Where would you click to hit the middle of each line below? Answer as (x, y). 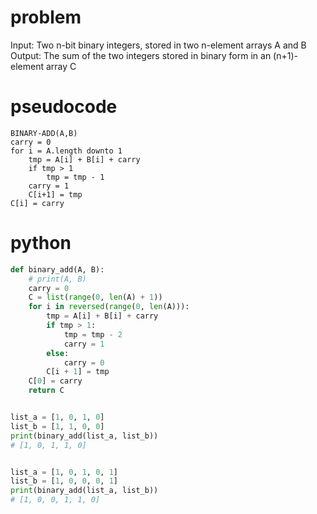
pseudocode (64, 107)
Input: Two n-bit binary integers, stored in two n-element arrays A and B (158, 45)
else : (58, 353)
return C (46, 391)
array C (61, 66)
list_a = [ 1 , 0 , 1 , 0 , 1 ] (64, 472)
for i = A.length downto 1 (66, 151)
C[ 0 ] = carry (55, 381)
